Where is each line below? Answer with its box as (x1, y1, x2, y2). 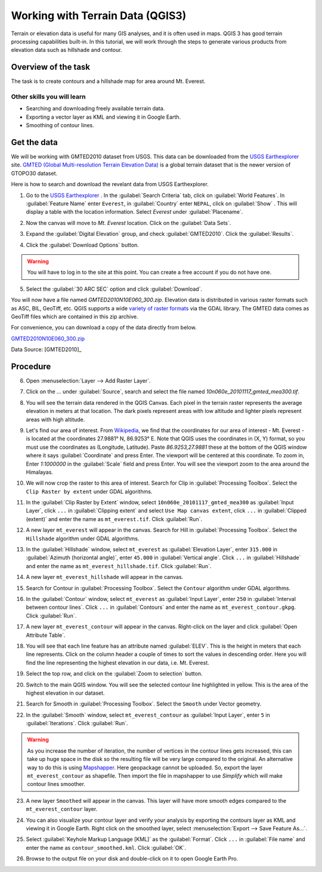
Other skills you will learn (11, 93, 86, 101)
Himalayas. (26, 469, 54, 476)
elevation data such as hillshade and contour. (11, 47, 122, 54)
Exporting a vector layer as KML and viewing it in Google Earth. (26, 113, 181, 121)
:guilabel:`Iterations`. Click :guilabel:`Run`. (26, 720, 128, 727)
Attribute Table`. (26, 631, 66, 639)
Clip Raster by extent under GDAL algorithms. (26, 488, 153, 495)
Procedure (11, 361, 51, 371)
